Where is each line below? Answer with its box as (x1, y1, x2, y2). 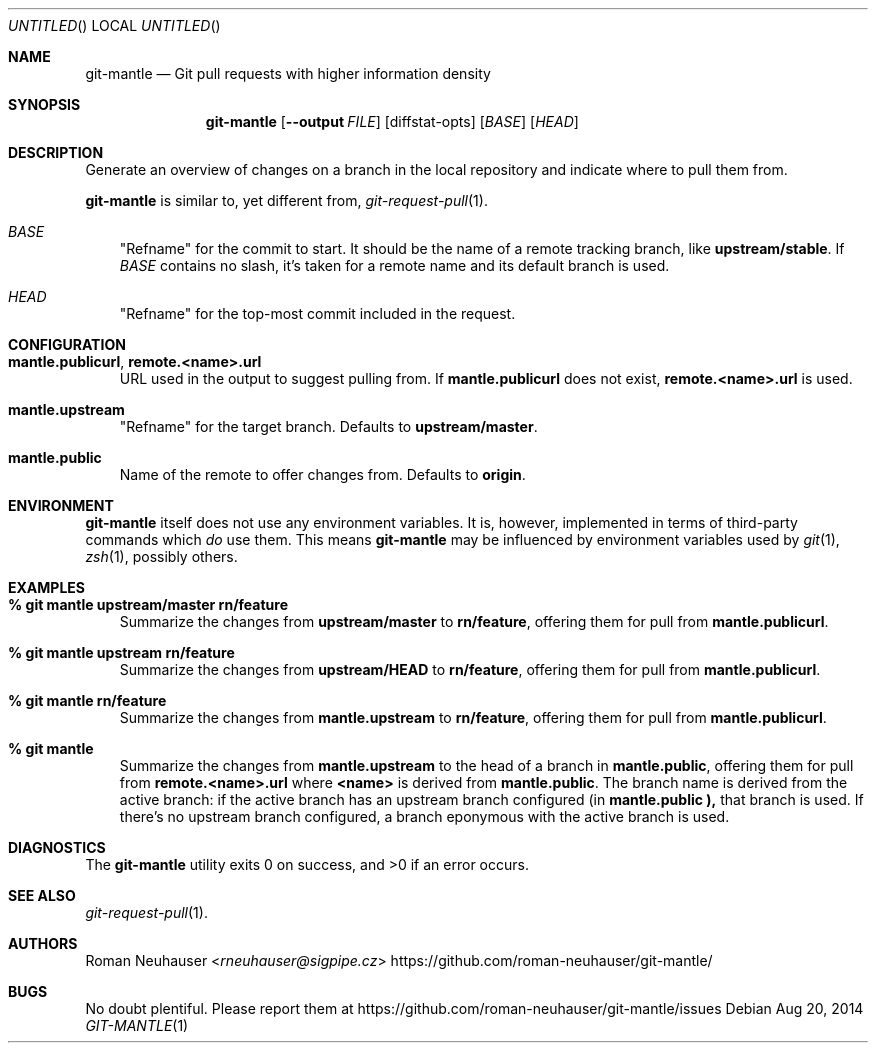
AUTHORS (8, 935, 78, 952)
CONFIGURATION (8, 336, 126, 353)
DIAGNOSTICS (8, 839, 106, 856)
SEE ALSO (8, 887, 76, 904)
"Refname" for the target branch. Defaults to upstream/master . (119, 418, 538, 435)
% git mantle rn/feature (8, 692, 167, 709)
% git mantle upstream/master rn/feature (8, 596, 288, 613)
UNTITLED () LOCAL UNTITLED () (8, 17, 221, 34)
